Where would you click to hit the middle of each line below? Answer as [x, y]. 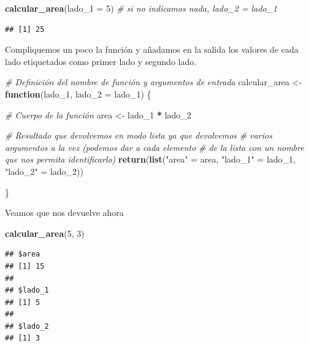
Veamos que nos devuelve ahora [64, 213]
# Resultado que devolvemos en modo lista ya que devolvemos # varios [139, 135]
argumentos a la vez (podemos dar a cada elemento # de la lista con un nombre [154, 147]
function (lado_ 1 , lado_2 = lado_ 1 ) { [78, 94]
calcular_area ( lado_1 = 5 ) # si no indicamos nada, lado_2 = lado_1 [141, 8]
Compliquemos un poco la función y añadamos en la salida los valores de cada [152, 49]
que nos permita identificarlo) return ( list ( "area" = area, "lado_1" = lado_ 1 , [150, 159]
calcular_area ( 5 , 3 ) [45, 233]
